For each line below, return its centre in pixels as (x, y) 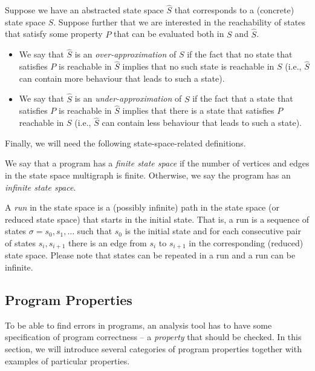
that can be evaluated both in (169, 34)
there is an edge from (108, 243)
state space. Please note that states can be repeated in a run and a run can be (150, 255)
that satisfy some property (54, 34)
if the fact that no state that (240, 54)
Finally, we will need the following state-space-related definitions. (125, 143)
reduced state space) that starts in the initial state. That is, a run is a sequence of (157, 219)
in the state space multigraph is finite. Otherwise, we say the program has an (148, 175)
